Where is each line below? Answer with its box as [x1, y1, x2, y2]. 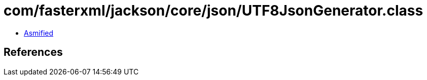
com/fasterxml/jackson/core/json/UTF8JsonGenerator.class [4, 2, 423, 19]
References [4, 46, 63, 59]
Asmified [24, 28, 54, 37]
